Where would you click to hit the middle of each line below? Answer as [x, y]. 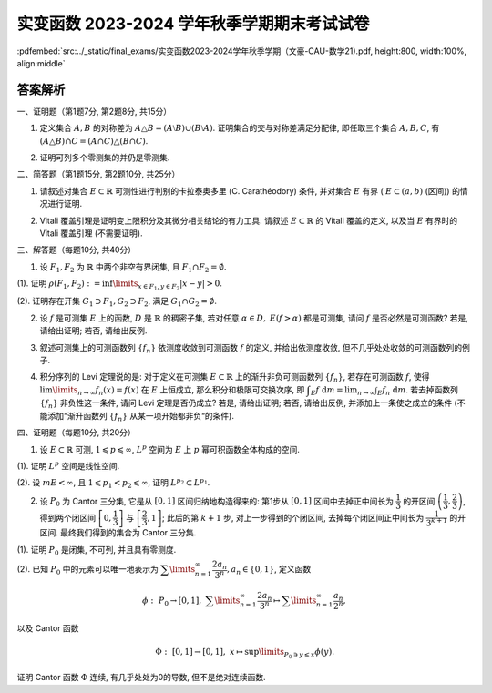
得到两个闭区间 [67, 517]
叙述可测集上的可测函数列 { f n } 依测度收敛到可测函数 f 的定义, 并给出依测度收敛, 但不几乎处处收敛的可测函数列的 [251, 348]
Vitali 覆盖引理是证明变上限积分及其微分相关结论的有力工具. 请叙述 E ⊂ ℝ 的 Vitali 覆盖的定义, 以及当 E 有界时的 [249, 220]
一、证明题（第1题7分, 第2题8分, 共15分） [94, 111]
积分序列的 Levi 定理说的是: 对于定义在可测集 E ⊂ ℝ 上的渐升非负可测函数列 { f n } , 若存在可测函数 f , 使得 [235, 378]
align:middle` [41, 63]
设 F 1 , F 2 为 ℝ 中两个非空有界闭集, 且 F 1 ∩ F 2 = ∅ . [133, 267]
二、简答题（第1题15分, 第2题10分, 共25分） [98, 174]
